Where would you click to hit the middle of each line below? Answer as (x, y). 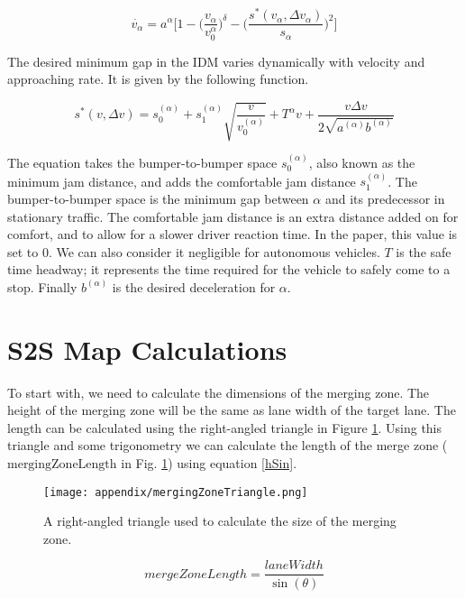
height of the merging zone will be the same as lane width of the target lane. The (232, 410)
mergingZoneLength (62, 465)
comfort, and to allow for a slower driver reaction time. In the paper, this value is (232, 234)
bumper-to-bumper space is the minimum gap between (158, 198)
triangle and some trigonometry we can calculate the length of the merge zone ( (228, 445)
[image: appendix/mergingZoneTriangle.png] (176, 492)
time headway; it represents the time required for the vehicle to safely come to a (229, 269)
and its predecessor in (385, 198)
